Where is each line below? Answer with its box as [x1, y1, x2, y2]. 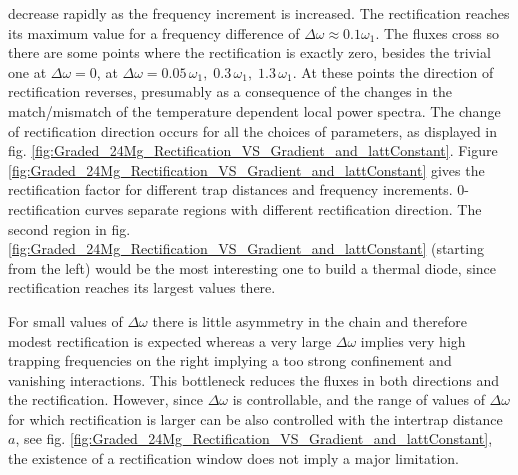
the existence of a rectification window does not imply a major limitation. [8, 448, 459, 469]
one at [8, 61, 47, 82]
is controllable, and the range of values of [232, 389, 485, 410]
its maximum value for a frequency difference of [8, 22, 300, 43]
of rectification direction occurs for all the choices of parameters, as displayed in [8, 120, 498, 141]
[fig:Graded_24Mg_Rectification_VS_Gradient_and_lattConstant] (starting [8, 238, 484, 259]
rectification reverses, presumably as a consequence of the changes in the [8, 81, 452, 102]
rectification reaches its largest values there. [8, 277, 276, 298]
